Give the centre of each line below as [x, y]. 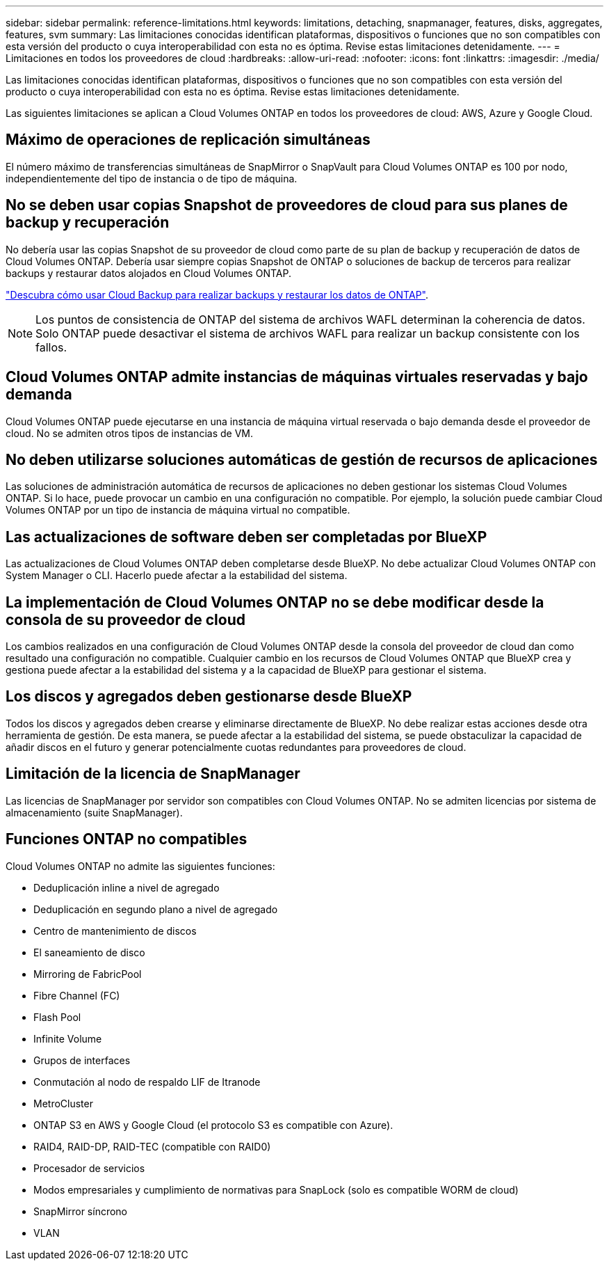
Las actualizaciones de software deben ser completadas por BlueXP [246, 537]
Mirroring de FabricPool [88, 974]
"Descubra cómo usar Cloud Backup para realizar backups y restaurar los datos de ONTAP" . [217, 294]
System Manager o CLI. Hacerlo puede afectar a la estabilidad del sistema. [177, 576]
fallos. [51, 347]
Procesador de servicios [89, 1168]
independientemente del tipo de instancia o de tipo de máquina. [152, 178]
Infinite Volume [68, 1038]
